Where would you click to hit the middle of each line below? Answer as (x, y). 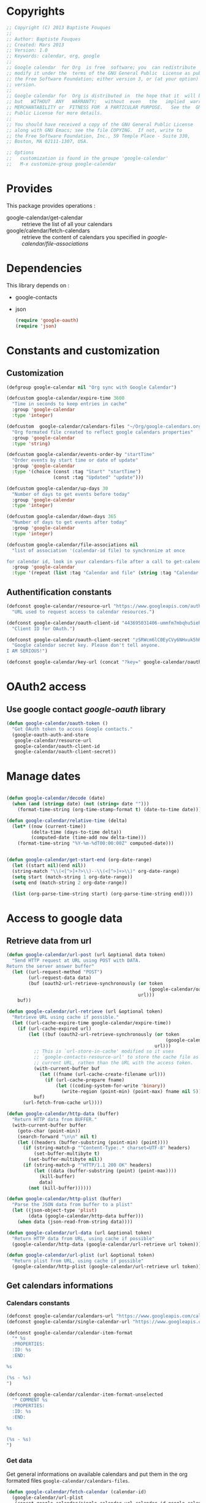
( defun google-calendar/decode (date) (56, 798)
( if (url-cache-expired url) (55, 1029)
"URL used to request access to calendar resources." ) (83, 612)
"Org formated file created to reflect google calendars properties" (102, 432)
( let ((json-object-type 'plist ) (55, 1211)
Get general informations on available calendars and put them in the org (97, 1474)
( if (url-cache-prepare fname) (85, 1080)
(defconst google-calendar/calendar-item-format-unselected (85, 1395)
